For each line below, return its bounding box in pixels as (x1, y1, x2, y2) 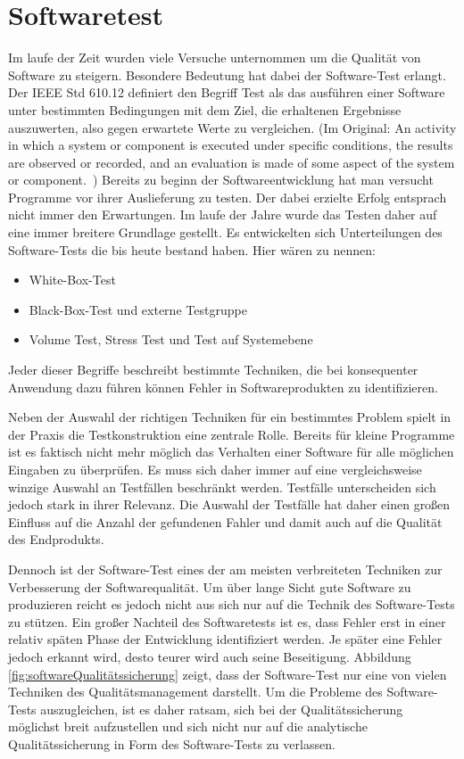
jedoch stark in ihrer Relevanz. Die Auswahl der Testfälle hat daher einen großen (8, 495, 451, 514)
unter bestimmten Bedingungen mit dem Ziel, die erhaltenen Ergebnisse (8, 100, 402, 119)
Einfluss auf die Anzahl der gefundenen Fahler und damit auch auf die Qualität (8, 512, 443, 531)
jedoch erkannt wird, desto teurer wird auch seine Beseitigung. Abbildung (8, 647, 411, 665)
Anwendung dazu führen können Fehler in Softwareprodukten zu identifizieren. (8, 377, 438, 396)
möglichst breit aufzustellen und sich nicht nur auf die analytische (8, 717, 368, 736)
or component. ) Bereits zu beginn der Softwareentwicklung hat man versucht (8, 170, 434, 189)
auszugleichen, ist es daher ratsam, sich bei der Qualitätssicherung (40, 699, 403, 718)
